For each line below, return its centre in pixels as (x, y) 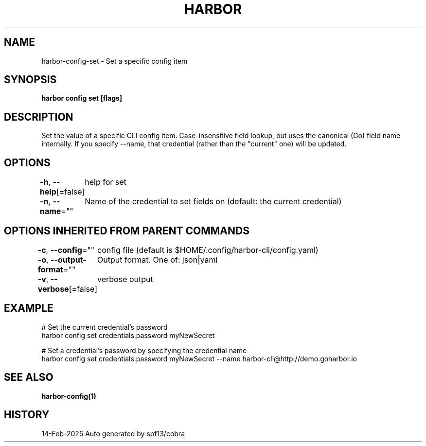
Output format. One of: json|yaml (158, 259)
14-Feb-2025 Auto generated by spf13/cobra (113, 433)
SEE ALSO (29, 377)
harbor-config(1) (69, 396)
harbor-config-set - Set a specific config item (115, 61)
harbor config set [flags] (82, 98)
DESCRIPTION (39, 117)
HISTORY (27, 415)
